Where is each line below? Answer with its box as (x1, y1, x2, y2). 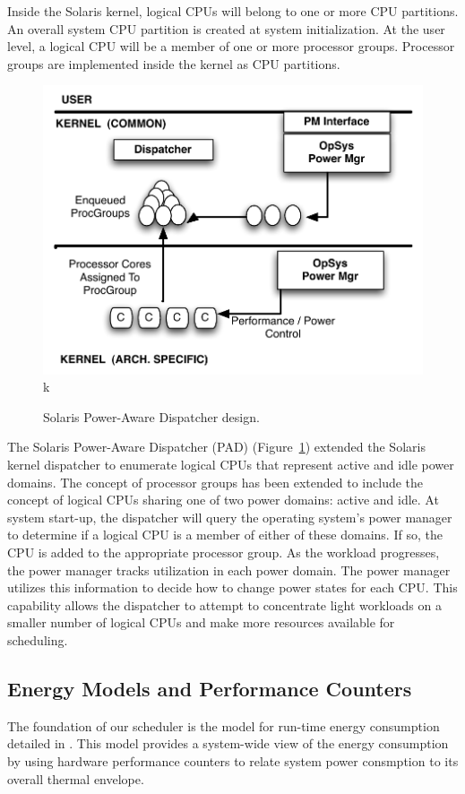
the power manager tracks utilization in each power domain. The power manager (7, 560, 451, 579)
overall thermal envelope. (7, 769, 144, 788)
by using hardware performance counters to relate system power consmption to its (7, 751, 459, 770)
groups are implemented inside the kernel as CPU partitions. (7, 54, 340, 73)
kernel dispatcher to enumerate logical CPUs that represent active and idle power (7, 455, 454, 474)
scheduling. (7, 631, 68, 649)
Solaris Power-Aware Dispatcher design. (43, 407, 260, 426)
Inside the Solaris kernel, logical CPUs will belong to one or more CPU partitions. (7, 2, 459, 20)
